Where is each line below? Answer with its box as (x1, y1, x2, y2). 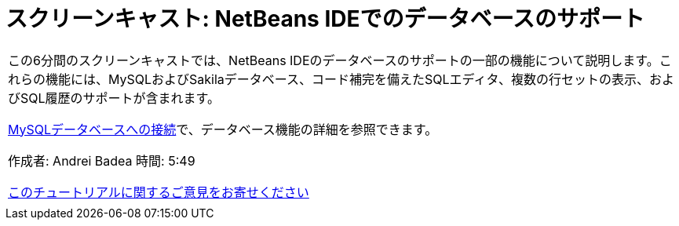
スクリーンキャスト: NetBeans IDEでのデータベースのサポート (5, 5, 645, 32)
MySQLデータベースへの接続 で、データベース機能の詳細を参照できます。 (8, 121, 438, 137)
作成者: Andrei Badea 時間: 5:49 (8, 152, 195, 169)
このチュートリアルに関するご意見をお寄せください (8, 184, 309, 200)
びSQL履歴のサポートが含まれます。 (8, 89, 220, 106)
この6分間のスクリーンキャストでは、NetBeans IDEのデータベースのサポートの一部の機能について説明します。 (8, 52, 659, 68)
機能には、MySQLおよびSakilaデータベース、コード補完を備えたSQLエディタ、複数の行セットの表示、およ (46, 71, 674, 87)
